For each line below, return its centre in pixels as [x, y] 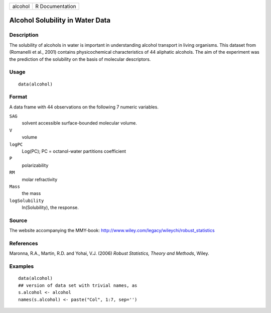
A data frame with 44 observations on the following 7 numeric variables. [84, 107]
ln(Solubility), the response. [50, 207]
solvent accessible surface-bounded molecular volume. [80, 123]
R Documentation [56, 6]
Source [18, 220]
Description [24, 35]
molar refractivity [40, 179]
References [24, 244]
